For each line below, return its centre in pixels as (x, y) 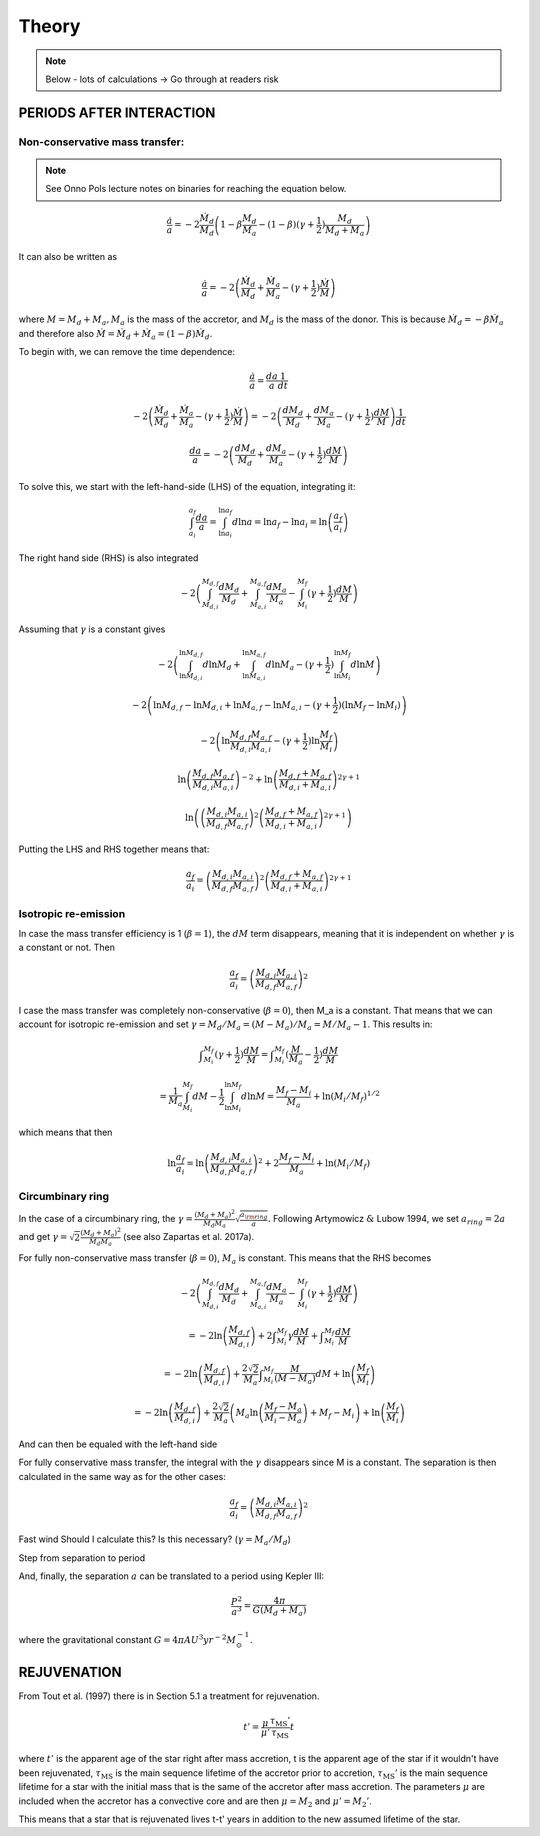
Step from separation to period (82, 1557)
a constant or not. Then (66, 947)
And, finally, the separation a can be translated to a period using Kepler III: (171, 1576)
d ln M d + (222, 666)
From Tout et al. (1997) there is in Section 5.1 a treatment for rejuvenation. (169, 1696)
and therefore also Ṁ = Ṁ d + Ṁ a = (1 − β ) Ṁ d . (115, 334)
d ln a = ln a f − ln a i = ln (279, 523)
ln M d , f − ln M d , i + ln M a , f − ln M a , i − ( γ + (242, 706)
